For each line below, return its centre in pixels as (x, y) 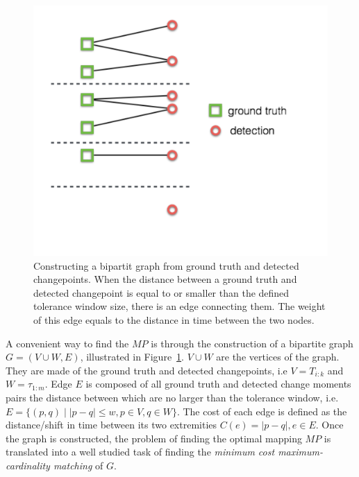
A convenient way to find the (67, 343)
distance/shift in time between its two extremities (111, 425)
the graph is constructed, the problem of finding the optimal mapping (154, 438)
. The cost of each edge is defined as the (262, 411)
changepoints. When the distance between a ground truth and (165, 279)
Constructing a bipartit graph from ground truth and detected (166, 265)
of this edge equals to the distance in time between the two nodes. (174, 320)
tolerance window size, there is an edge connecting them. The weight (179, 306)
